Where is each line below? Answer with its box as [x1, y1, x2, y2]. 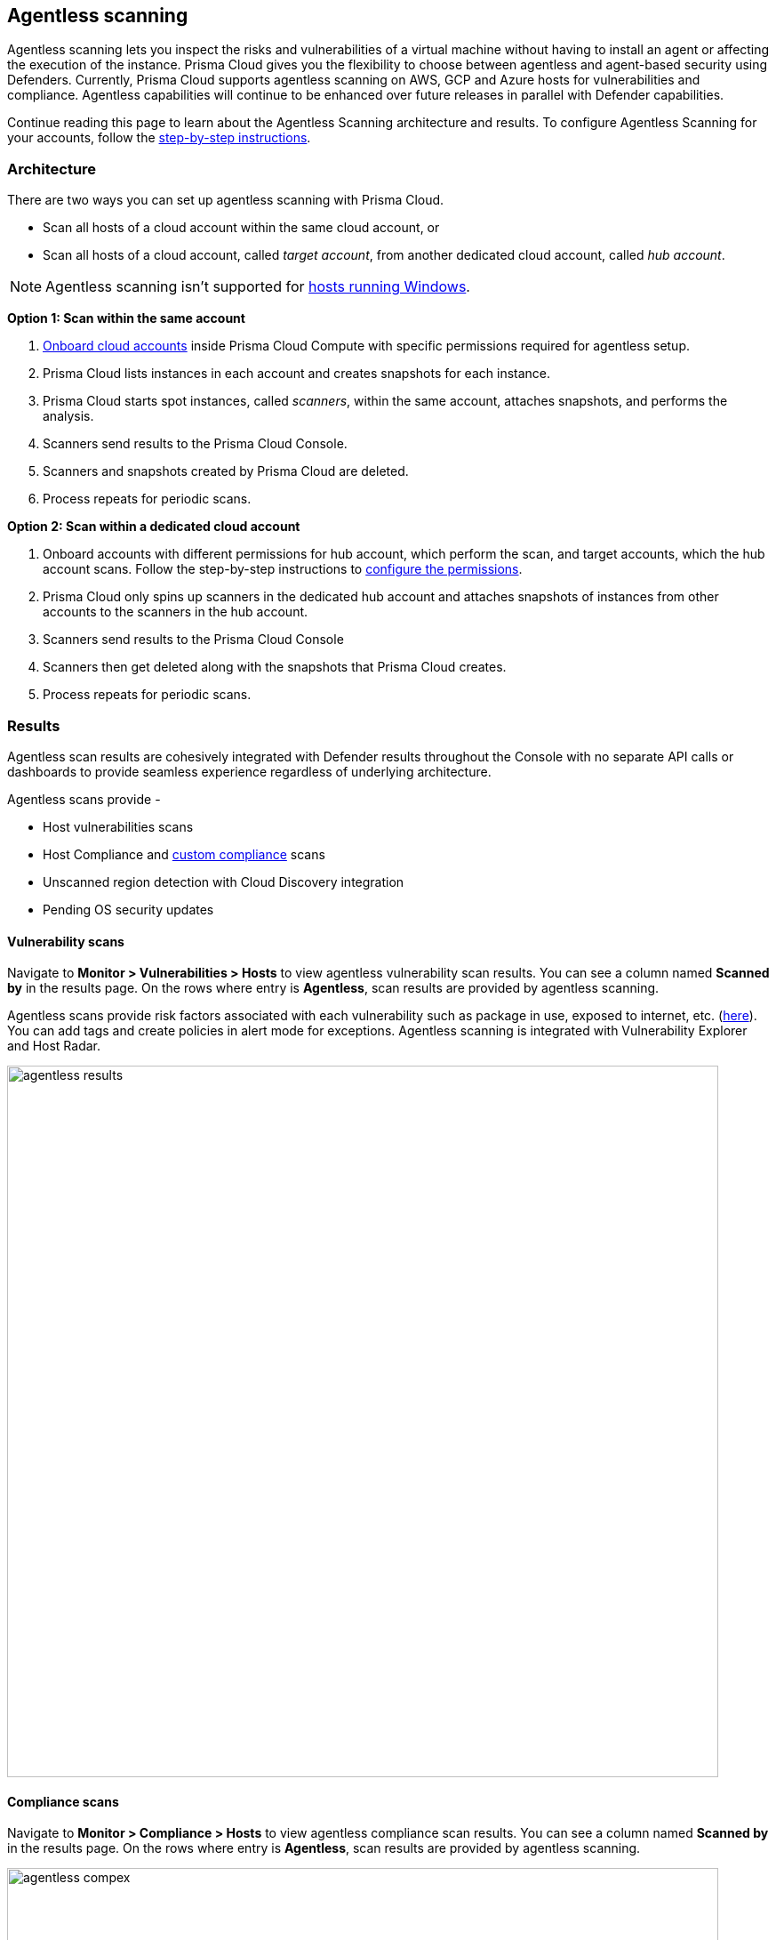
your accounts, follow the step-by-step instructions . [7, 130, 311, 146]
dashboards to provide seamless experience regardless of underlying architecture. [7, 763, 492, 779]
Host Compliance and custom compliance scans [43, 846, 325, 862]
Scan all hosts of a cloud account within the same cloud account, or [43, 220, 440, 236]
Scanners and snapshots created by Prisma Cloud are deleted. [43, 463, 409, 479]
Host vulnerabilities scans [43, 818, 194, 834]
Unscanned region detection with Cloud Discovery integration [43, 873, 404, 890]
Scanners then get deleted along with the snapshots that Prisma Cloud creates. [43, 659, 507, 675]
